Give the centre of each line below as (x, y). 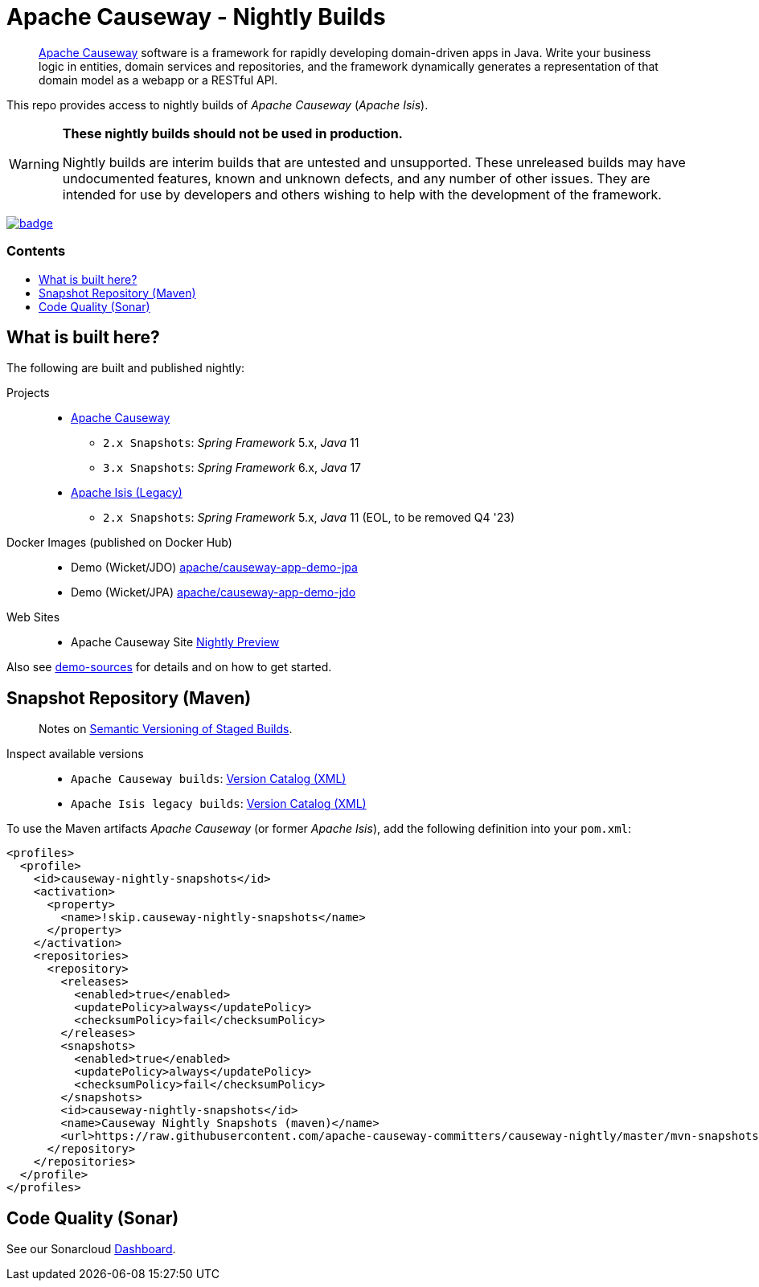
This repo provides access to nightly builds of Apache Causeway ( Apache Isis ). (217, 105)
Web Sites (33, 617)
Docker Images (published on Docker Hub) (119, 543)
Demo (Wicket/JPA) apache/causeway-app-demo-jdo (213, 592)
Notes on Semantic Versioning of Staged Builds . (166, 729)
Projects (28, 393)
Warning (34, 164)
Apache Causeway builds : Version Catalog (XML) (209, 779)
